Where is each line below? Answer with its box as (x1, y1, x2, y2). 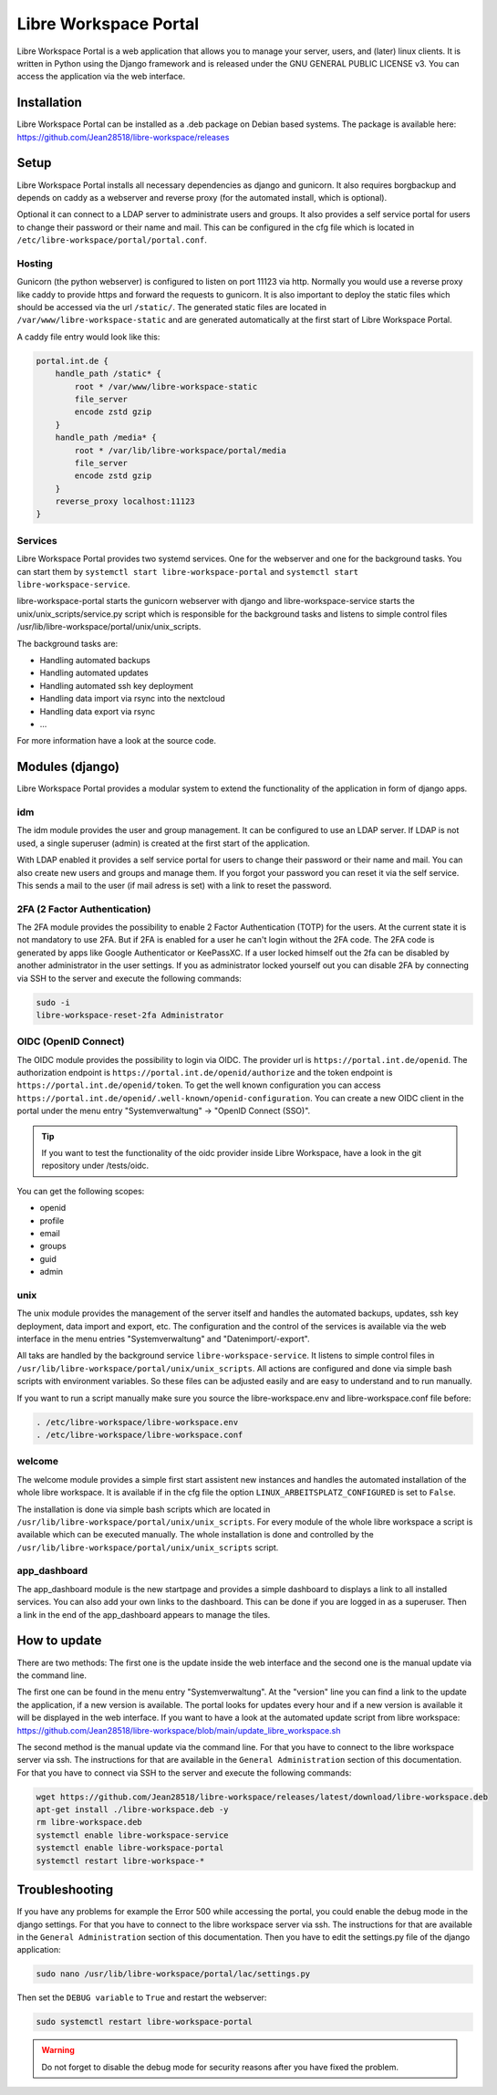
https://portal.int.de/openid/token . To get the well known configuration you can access (16, 1079, 381, 1090)
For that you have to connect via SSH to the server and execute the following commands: (16, 1767, 352, 1778)
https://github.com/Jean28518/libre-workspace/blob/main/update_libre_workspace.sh (16, 1725, 341, 1735)
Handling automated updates (39, 667, 150, 679)
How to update (16, 1633, 102, 1649)
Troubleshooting (16, 1882, 114, 1898)
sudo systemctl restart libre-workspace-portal (36, 2017, 253, 2027)
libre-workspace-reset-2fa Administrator (36, 1009, 224, 1020)
